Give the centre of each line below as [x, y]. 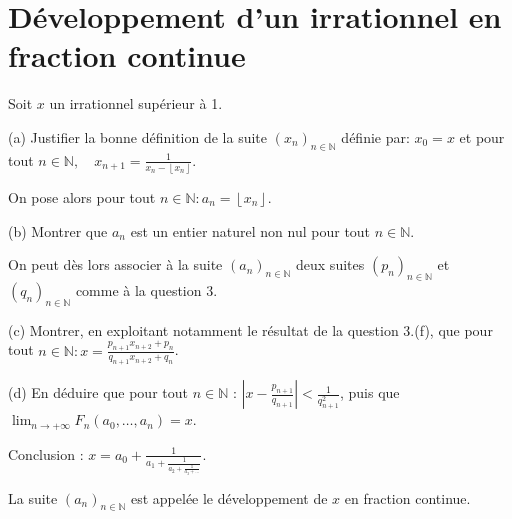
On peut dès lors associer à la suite [115, 264]
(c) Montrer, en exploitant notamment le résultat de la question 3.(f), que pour [250, 329]
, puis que [369, 392]
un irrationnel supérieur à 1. [136, 103]
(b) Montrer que [58, 230]
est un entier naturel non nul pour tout [250, 230]
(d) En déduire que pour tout [98, 392]
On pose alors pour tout [82, 197]
